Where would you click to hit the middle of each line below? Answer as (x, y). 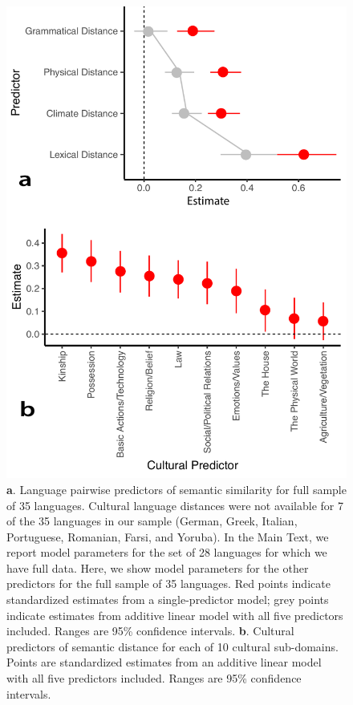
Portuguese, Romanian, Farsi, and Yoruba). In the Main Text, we (168, 536)
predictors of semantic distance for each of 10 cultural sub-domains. (172, 646)
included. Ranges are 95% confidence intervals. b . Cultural (150, 631)
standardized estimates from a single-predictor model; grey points (168, 600)
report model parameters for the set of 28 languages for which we (167, 552)
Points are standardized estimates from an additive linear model (164, 662)
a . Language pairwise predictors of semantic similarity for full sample (176, 489)
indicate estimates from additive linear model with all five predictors (175, 615)
